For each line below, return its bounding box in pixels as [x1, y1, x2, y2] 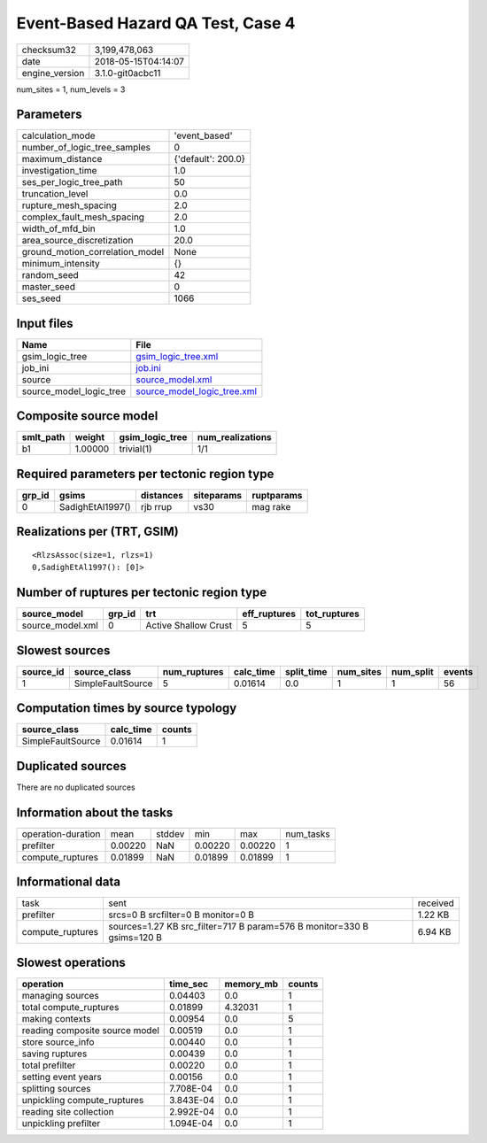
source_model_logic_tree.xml [135, 385, 257, 398]
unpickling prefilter [21, 1116, 101, 1129]
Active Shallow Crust [145, 620, 233, 632]
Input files [16, 315, 74, 331]
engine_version [21, 66, 85, 79]
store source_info [21, 1036, 95, 1048]
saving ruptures [21, 1047, 88, 1060]
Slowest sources [16, 643, 111, 658]
